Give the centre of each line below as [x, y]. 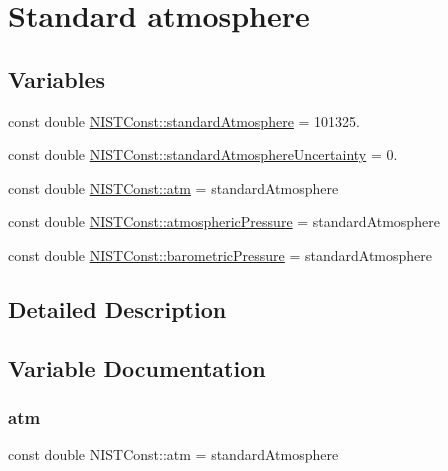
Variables [57, 78]
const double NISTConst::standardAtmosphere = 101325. [184, 120]
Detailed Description [117, 308]
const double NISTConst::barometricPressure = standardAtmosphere [220, 254]
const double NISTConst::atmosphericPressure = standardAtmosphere [224, 221]
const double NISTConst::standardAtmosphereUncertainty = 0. [203, 154]
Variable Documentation [137, 367]
